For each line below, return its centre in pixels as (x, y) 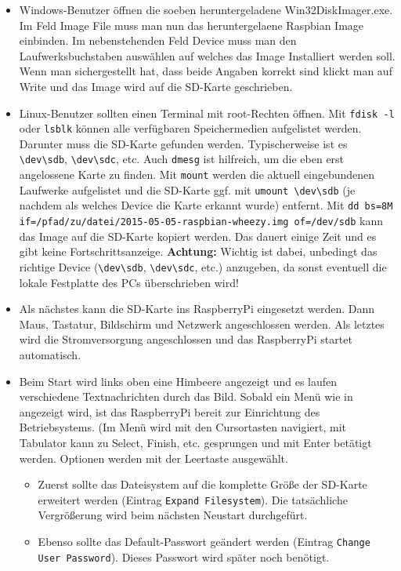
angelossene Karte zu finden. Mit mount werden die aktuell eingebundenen (197, 175)
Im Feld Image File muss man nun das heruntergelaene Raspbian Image (191, 25)
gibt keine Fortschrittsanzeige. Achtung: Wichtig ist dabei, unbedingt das (198, 251)
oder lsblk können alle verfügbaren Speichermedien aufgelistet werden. (190, 128)
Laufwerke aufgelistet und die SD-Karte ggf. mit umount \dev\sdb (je (187, 189)
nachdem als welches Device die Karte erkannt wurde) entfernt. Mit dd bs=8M (206, 205)
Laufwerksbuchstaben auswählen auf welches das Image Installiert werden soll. (207, 55)
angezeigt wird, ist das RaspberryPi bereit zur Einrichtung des (170, 411)
